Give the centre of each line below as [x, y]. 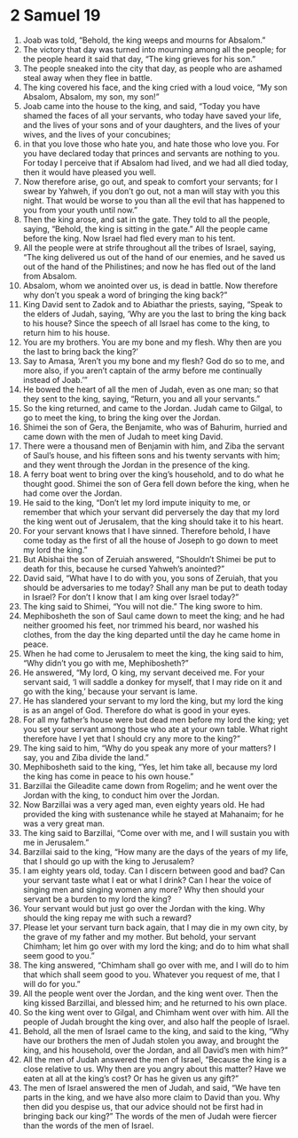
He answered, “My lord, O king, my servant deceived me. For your [144, 672]
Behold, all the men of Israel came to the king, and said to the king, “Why [156, 1031]
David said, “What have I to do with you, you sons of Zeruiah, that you [150, 577]
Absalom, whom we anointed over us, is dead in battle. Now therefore [150, 285]
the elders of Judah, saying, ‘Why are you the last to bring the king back [154, 314]
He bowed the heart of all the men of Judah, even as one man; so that [150, 389]
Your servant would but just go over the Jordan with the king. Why [144, 908]
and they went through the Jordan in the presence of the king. [137, 465]
